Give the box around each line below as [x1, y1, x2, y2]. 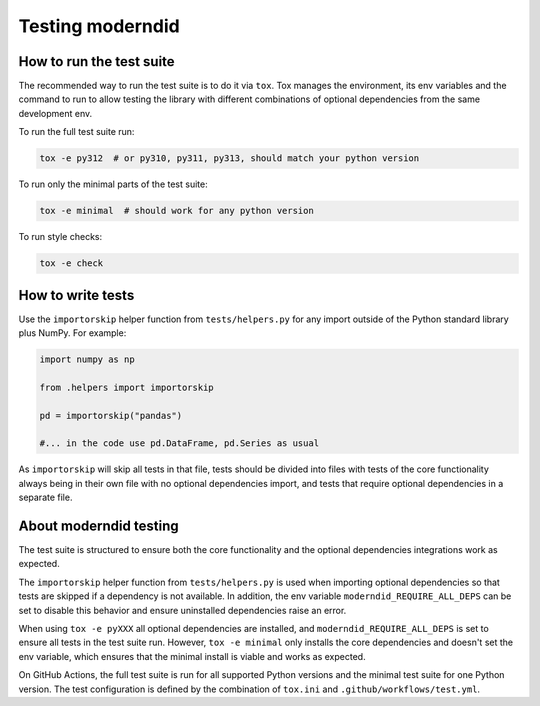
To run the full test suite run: [18, 126, 135, 138]
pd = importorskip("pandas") [39, 410, 183, 421]
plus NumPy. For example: [18, 327, 127, 339]
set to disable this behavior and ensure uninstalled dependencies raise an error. [18, 604, 347, 616]
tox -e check [39, 258, 104, 269]
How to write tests [18, 286, 135, 304]
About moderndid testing [18, 517, 179, 534]
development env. [18, 107, 93, 119]
